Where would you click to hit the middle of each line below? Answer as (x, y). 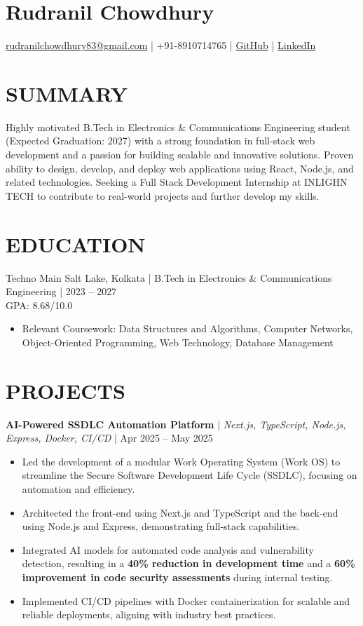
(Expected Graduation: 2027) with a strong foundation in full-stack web (160, 141)
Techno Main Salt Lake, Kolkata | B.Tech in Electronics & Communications (169, 277)
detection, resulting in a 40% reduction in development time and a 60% (189, 563)
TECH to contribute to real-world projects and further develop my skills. (163, 195)
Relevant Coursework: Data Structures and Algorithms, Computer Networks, (187, 328)
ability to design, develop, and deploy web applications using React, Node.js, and (180, 168)
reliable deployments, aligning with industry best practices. (149, 614)
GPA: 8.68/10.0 (39, 305)
